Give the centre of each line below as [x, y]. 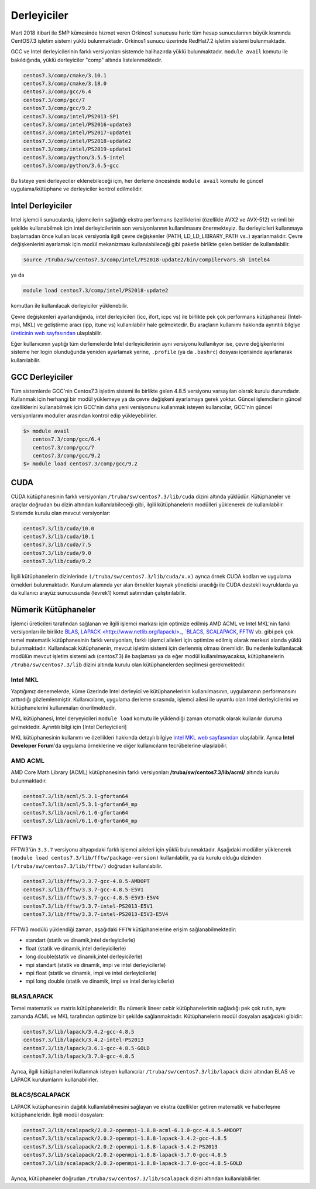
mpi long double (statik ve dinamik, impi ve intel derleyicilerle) [100, 981]
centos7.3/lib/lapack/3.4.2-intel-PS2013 [83, 1040]
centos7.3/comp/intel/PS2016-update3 [77, 125]
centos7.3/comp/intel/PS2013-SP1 [71, 116]
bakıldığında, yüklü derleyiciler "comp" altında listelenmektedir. [87, 60]
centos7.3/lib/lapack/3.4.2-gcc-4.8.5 [79, 1032]
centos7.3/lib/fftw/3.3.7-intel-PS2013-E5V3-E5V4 [96, 914]
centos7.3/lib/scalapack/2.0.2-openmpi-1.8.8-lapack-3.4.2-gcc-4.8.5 [125, 1139]
